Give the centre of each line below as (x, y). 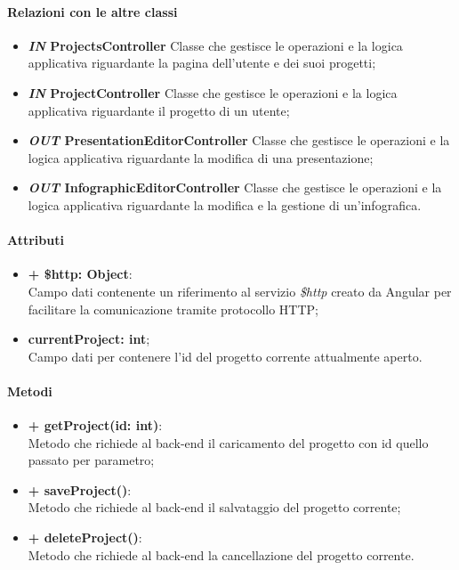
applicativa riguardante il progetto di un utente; (159, 110)
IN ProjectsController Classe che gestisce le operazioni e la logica (215, 45)
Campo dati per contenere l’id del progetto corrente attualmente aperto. (225, 356)
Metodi (30, 391)
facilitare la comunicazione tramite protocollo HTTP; (173, 309)
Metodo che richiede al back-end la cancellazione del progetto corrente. (221, 554)
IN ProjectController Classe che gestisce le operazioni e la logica (213, 92)
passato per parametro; (91, 460)
